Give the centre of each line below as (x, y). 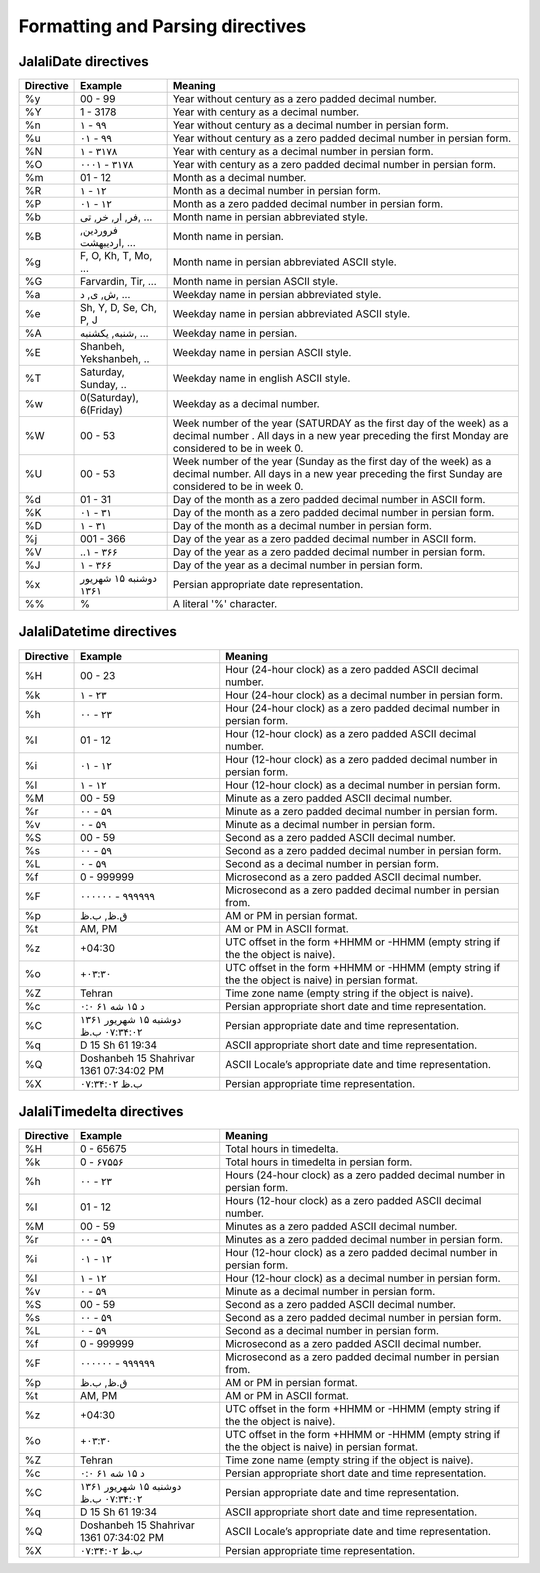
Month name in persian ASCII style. (255, 282)
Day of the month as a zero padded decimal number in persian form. (333, 513)
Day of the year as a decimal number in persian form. (298, 565)
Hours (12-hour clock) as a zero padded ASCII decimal (353, 1201)
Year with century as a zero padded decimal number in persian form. (334, 165)
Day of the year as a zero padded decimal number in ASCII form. (324, 539)
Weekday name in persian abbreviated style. (277, 295)
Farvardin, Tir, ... (118, 282)
